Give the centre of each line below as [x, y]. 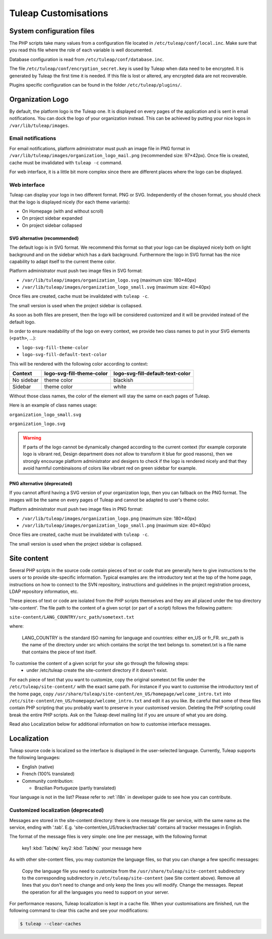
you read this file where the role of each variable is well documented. [81, 50]
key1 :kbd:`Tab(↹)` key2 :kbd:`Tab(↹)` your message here [82, 848]
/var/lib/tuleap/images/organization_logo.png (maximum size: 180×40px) [109, 518]
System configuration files [52, 31]
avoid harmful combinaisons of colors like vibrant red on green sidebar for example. [110, 468]
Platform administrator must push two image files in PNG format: [76, 509]
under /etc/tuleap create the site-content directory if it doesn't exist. [97, 670]
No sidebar [25, 380]
